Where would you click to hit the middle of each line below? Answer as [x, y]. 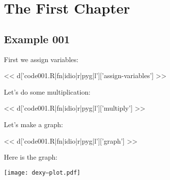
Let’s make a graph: [34, 124]
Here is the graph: [31, 157]
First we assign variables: [41, 59]
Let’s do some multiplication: [47, 91]
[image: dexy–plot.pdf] [42, 172]
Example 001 [37, 39]
